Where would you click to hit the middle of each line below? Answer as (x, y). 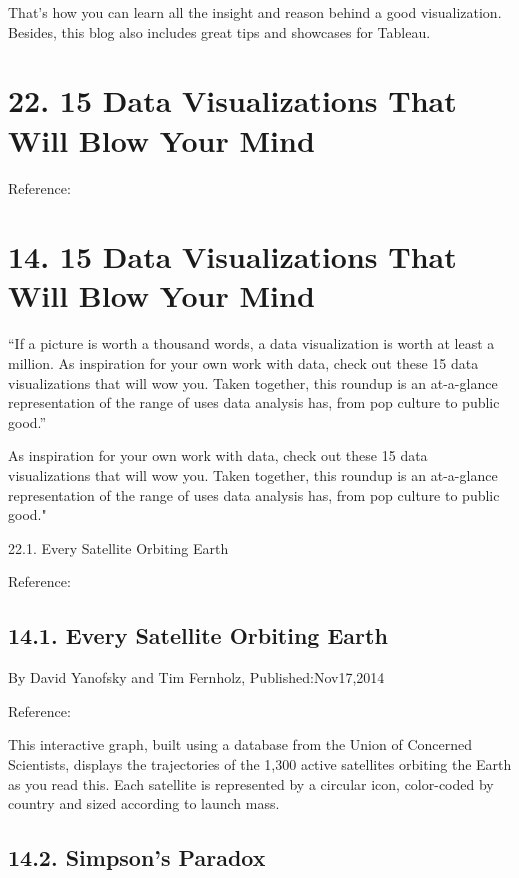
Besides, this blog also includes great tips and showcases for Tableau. (219, 31)
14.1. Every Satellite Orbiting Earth (198, 635)
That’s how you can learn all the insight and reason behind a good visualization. (255, 12)
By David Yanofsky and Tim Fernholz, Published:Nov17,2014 (196, 677)
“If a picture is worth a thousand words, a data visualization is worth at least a (251, 343)
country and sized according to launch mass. (144, 803)
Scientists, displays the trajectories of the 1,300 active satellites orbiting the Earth (260, 763)
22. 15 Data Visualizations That (232, 100)
